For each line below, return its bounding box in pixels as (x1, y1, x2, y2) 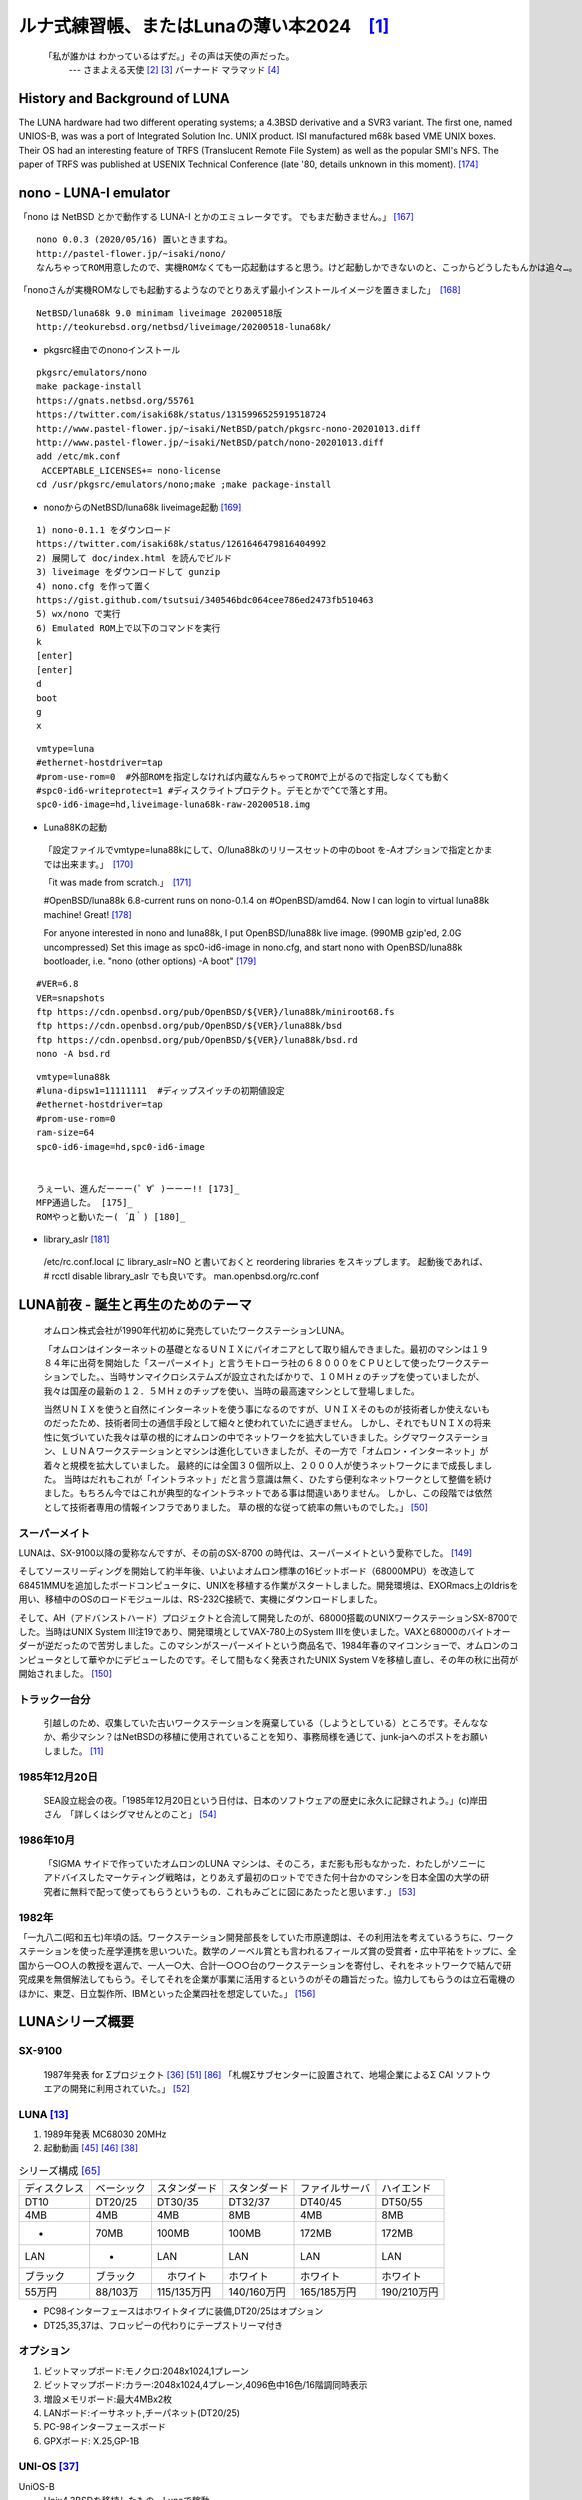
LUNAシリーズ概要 (18, 2013, 134, 2030)
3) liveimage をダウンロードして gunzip (36, 566, 221, 578)
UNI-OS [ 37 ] (18, 2460, 80, 2474)
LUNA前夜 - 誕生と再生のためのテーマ (18, 1296, 252, 1313)
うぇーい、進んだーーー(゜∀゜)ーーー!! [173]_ (36, 1183, 240, 1194)
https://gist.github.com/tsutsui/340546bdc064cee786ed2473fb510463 (36, 594, 374, 605)
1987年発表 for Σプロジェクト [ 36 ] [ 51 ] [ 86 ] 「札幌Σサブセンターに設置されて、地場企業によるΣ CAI (43, 2068, 454, 2080)
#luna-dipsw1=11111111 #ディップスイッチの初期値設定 (36, 1085, 285, 1097)
